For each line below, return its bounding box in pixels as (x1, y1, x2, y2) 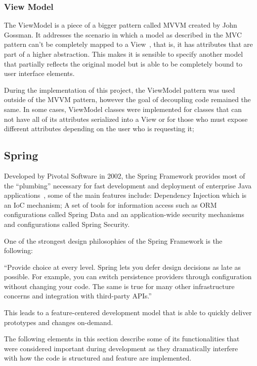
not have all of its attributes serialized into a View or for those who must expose (4, 113, 248, 124)
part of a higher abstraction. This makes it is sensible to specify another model (4, 49, 243, 59)
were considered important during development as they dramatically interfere (4, 343, 238, 353)
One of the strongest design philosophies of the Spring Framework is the (4, 235, 222, 246)
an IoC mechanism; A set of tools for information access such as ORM (4, 199, 217, 210)
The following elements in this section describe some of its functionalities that (4, 333, 240, 344)
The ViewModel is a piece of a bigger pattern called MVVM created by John (4, 20, 237, 30)
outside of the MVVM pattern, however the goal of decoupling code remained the (4, 94, 251, 105)
